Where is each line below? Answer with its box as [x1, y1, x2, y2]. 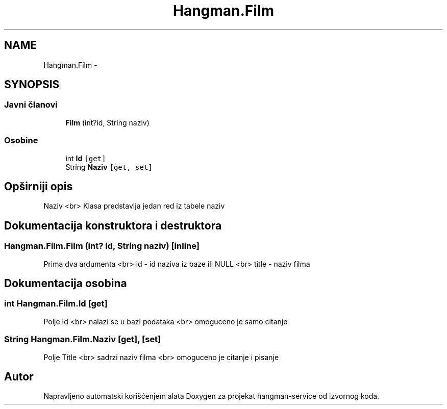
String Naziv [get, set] [65, 162, 153, 171]
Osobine [4, 135, 38, 146]
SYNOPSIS [4, 78, 60, 91]
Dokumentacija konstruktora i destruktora [4, 219, 222, 232]
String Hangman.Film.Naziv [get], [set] [4, 334, 161, 345]
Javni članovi [4, 99, 58, 110]
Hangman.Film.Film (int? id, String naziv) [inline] [4, 241, 200, 251]
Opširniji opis [4, 180, 73, 193]
